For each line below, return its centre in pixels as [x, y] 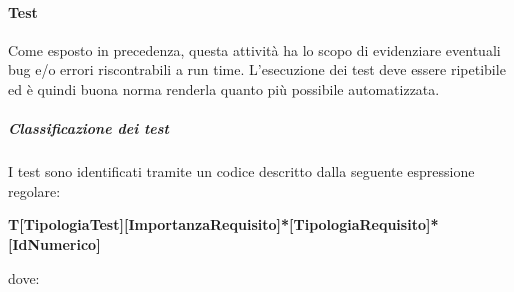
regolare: [34, 190]
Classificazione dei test [88, 128]
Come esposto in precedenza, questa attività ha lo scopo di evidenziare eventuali [254, 49]
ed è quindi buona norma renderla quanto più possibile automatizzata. [224, 88]
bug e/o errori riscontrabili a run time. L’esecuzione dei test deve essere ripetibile [257, 69]
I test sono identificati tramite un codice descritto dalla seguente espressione [241, 171]
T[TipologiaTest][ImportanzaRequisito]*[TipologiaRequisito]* [223, 224]
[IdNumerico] [54, 243]
